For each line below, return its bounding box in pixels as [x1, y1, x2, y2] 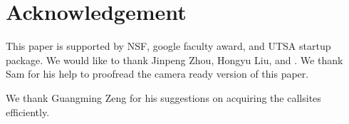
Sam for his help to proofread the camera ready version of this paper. [6, 66, 309, 81]
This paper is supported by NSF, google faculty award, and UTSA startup [6, 38, 331, 53]
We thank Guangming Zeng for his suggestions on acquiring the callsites [6, 90, 321, 105]
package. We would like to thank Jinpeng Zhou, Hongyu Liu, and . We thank [6, 52, 343, 67]
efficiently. [6, 104, 50, 119]
